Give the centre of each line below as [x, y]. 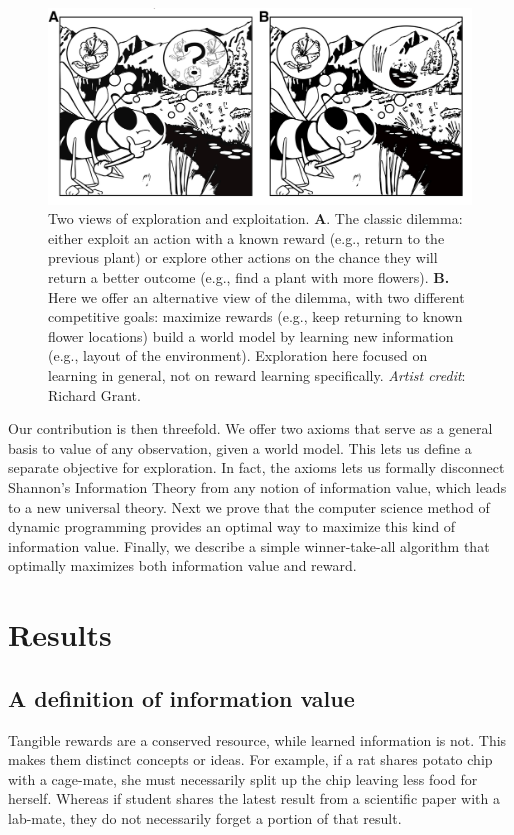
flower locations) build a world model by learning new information [251, 335]
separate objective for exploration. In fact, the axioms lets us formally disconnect [256, 467]
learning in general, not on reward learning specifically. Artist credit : [257, 375]
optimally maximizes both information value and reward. [182, 565]
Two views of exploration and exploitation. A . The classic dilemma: [255, 218]
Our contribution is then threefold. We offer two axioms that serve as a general [250, 428]
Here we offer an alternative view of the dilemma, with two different [256, 296]
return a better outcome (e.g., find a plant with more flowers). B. [249, 277]
